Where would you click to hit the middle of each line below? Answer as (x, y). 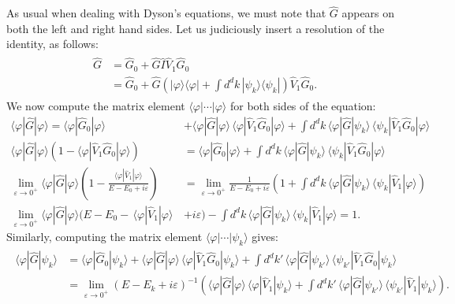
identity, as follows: (52, 44)
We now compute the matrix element (96, 105)
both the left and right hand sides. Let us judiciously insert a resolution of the (196, 28)
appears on (368, 13)
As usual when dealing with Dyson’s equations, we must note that (166, 13)
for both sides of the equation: (303, 105)
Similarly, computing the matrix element (104, 237)
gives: (265, 237)
